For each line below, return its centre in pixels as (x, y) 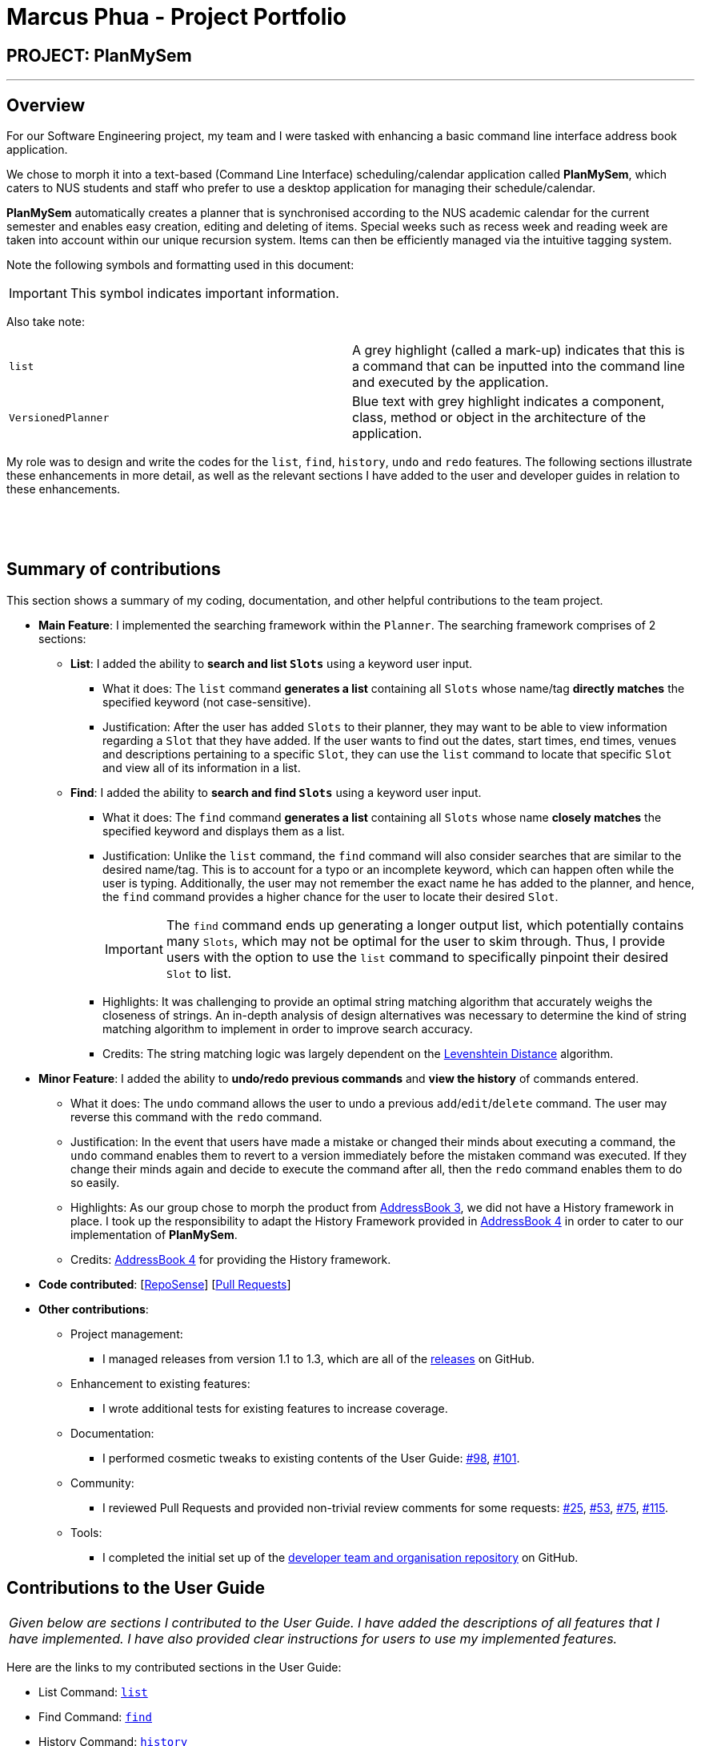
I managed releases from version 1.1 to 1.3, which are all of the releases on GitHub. (318, 1358)
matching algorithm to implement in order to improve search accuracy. (288, 1028)
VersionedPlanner (59, 417)
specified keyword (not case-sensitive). (207, 702)
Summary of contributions (114, 569)
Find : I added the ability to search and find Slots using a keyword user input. (276, 792)
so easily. (95, 1182)
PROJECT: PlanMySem (99, 55)
